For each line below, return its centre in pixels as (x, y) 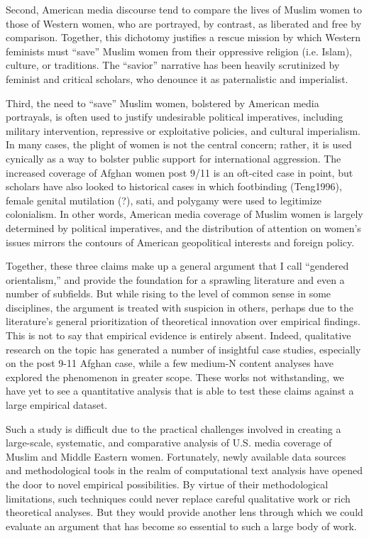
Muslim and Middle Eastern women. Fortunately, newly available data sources (176, 456)
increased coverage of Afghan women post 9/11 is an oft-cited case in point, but (180, 172)
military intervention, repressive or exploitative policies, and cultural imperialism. (183, 130)
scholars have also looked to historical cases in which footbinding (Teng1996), (174, 186)
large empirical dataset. (57, 405)
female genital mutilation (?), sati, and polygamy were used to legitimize (164, 200)
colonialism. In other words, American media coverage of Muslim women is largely (184, 214)
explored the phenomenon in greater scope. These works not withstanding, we (175, 377)
